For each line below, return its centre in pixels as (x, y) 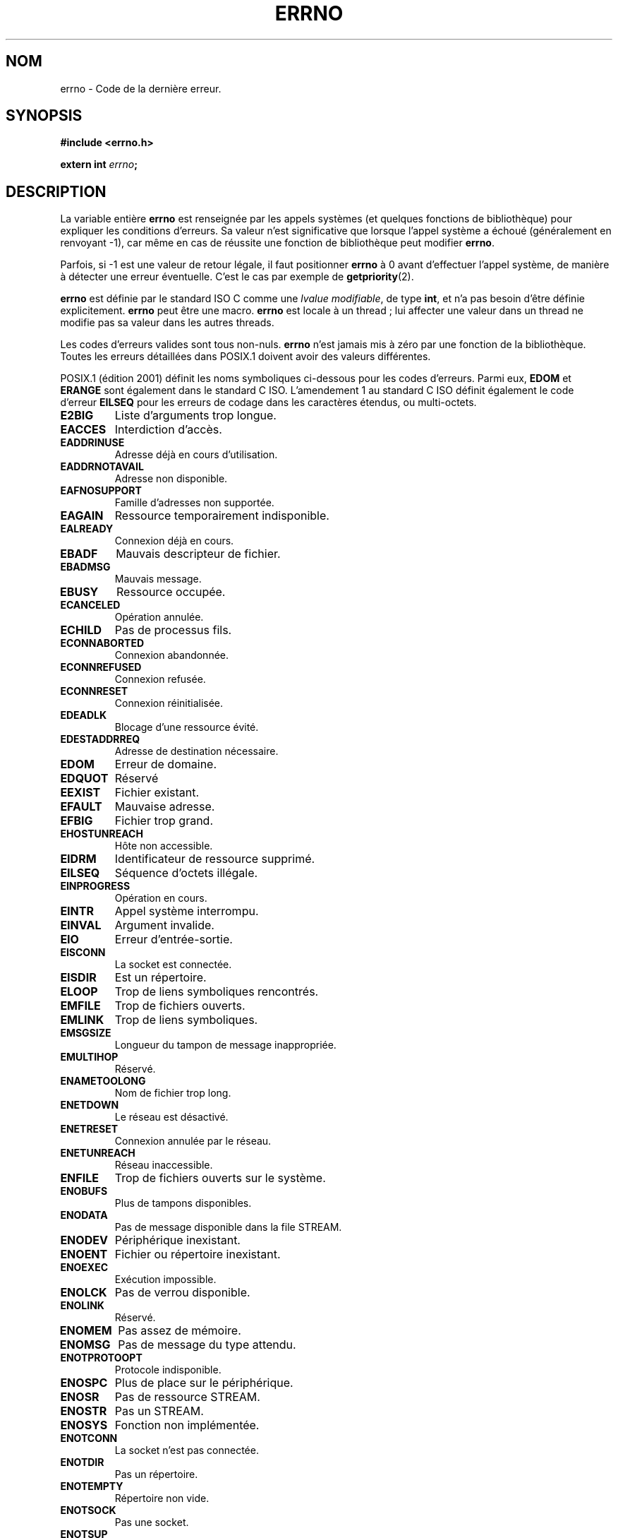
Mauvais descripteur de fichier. (198, 554)
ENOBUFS (84, 1191)
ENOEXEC (84, 1268)
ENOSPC (84, 1383)
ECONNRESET (94, 691)
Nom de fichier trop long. (173, 1093)
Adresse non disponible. (171, 479)
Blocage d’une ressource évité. (187, 727)
